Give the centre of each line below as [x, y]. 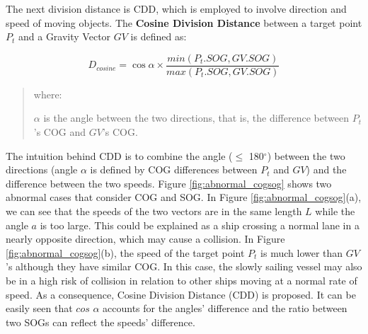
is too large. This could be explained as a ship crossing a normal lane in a [200, 225]
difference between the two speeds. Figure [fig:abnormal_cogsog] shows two [169, 183]
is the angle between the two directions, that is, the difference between [196, 118]
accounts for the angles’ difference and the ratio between [225, 308]
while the [335, 211]
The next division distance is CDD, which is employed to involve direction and [176, 8]
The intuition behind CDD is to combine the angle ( [119, 155]
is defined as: [159, 36]
